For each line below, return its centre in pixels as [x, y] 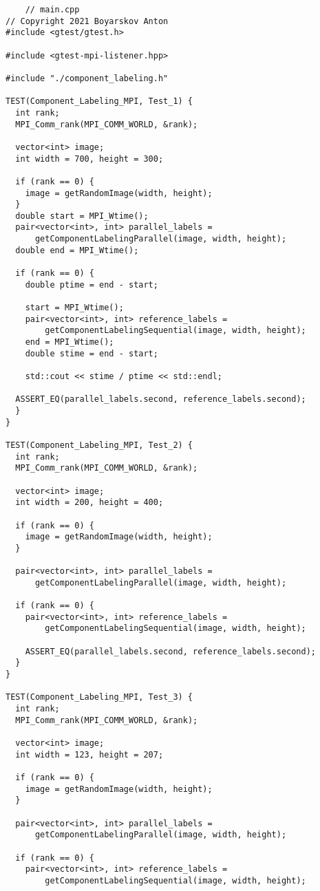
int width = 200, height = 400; [89, 503]
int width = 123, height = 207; [89, 754]
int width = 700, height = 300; [89, 159]
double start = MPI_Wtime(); [82, 216]
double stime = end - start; [92, 353]
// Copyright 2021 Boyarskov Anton [87, 21]
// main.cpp [52, 10]
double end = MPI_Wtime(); [77, 250]
